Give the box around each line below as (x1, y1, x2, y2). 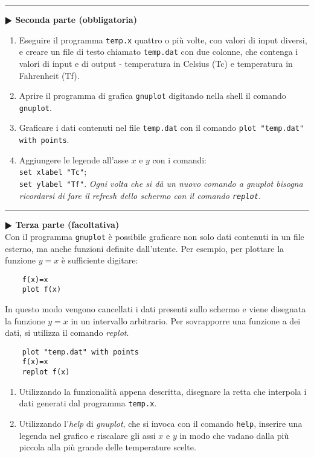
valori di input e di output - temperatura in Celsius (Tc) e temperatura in (19, 57, 293, 69)
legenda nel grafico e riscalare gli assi (19, 429, 156, 441)
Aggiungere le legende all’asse (19, 153, 129, 166)
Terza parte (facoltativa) (15, 218, 120, 231)
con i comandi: (152, 153, 207, 166)
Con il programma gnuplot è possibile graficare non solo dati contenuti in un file (5, 230, 304, 242)
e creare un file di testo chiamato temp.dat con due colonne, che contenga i (19, 45, 298, 58)
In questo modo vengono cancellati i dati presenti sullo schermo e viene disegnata (5, 303, 306, 315)
